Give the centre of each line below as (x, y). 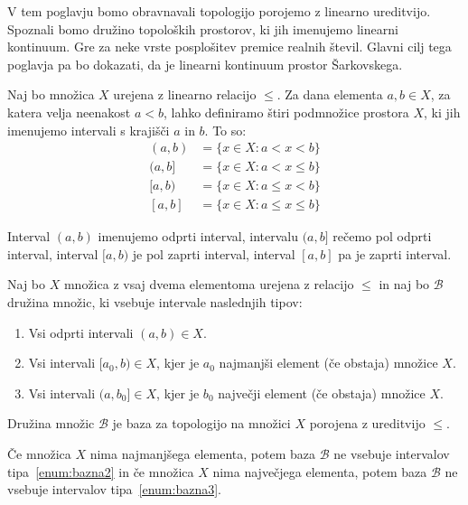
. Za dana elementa (330, 94)
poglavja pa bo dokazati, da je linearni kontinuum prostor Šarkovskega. (205, 64)
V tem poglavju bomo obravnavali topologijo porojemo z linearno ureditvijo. (219, 11)
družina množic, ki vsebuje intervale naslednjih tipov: (155, 302)
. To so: (225, 130)
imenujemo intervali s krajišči (89, 130)
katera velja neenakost (69, 112)
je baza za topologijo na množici (201, 423)
